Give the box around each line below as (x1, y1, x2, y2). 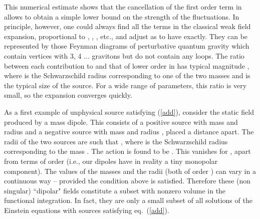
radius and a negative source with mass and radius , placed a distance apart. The (4, 126, 254, 137)
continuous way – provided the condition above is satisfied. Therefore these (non (4, 175, 251, 186)
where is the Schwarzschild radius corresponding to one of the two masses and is (4, 70, 250, 81)
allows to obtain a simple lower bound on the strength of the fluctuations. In (4, 11, 239, 22)
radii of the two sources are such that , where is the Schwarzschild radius (4, 136, 228, 146)
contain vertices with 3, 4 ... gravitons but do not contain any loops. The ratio (4, 50, 244, 61)
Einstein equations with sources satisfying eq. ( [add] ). (4, 204, 169, 215)
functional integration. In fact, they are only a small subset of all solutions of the (4, 195, 252, 205)
